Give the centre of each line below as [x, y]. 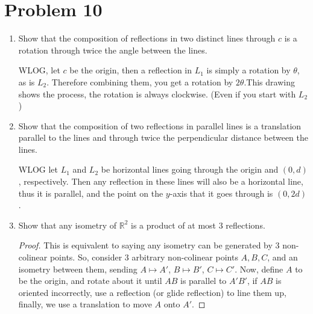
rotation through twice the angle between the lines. [113, 50]
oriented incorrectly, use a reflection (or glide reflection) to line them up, [152, 292]
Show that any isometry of [68, 225]
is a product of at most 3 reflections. [198, 225]
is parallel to [204, 281]
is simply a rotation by [248, 70]
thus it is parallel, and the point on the [91, 193]
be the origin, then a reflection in [131, 70]
